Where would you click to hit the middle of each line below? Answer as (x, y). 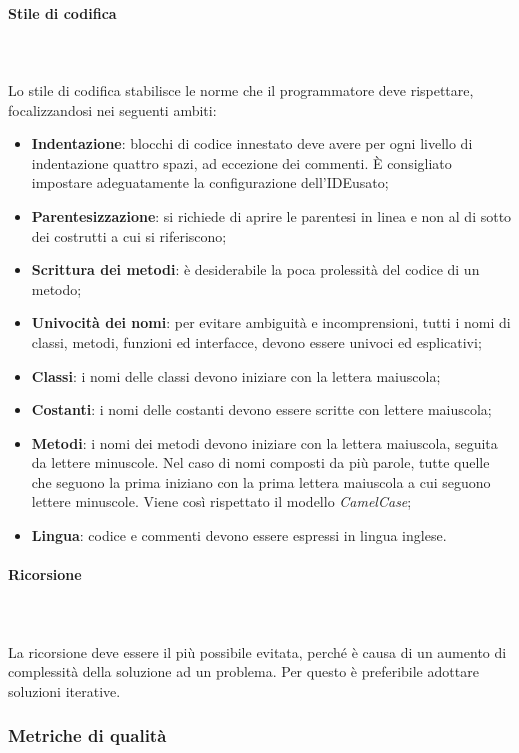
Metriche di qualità (87, 735)
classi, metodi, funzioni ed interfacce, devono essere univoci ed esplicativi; (256, 341)
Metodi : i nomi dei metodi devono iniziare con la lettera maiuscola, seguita (264, 442)
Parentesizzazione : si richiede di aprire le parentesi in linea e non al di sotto (271, 215)
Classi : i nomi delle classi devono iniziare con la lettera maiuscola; (236, 375)
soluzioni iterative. (64, 690)
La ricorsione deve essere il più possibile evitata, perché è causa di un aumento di (257, 651)
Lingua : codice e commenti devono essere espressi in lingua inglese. (239, 535)
